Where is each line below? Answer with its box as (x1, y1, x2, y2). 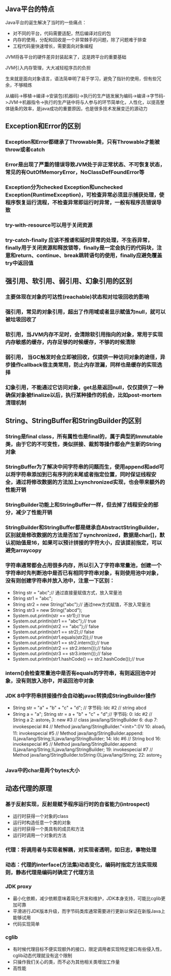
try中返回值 (5, 259, 34, 266)
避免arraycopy (5, 546, 42, 554)
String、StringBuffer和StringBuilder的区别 (5, 416, 141, 425)
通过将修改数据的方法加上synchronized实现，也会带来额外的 (15, 479, 165, 486)
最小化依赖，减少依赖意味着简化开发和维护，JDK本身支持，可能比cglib (12, 895, 161, 902)
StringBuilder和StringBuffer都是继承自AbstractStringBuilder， (5, 523, 162, 531)
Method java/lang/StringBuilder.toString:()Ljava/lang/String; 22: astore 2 (12, 752, 162, 759)
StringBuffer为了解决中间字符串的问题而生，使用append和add (5, 463, 159, 470)
